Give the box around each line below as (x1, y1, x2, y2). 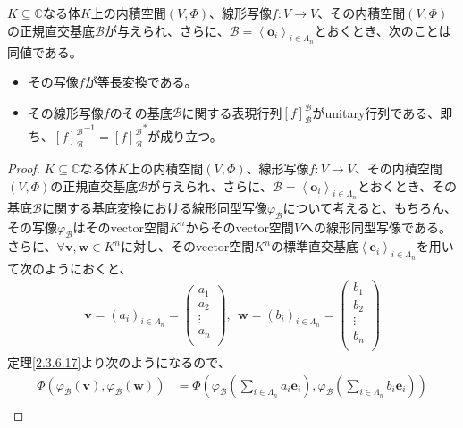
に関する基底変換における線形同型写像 (41, 197, 267, 216)
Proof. (7, 159, 40, 178)
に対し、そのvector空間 (120, 237, 255, 256)
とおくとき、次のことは (314, 21, 451, 39)
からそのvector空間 (185, 217, 294, 236)
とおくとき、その (357, 176, 457, 195)
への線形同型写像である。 (301, 217, 451, 236)
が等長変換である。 (84, 72, 198, 91)
